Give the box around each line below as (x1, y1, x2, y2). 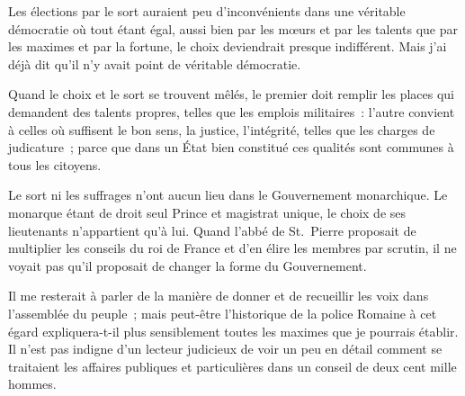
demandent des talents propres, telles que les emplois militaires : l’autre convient (8, 102, 455, 121)
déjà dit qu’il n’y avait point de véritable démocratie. (8, 54, 301, 73)
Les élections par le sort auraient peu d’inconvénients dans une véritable (8, 2, 406, 20)
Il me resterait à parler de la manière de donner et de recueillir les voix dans (8, 286, 429, 305)
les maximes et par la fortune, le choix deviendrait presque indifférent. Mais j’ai (8, 37, 447, 56)
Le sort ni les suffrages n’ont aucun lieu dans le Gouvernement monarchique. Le (8, 185, 448, 204)
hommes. (8, 374, 57, 393)
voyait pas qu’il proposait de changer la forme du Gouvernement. (8, 256, 367, 274)
